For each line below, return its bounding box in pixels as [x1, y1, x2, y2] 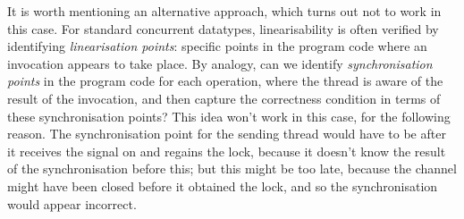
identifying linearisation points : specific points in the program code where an [7, 37, 427, 55]
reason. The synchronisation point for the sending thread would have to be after [7, 124, 446, 143]
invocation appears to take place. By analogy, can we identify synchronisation [7, 54, 433, 72]
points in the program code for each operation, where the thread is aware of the [7, 72, 443, 90]
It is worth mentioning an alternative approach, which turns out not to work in [7, 2, 442, 20]
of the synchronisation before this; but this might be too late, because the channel [7, 159, 457, 178]
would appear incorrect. [7, 194, 137, 213]
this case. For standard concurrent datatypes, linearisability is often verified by [7, 19, 439, 38]
